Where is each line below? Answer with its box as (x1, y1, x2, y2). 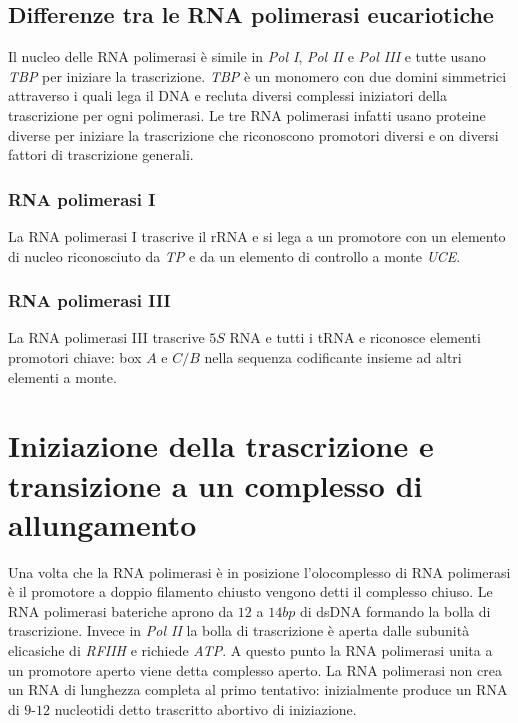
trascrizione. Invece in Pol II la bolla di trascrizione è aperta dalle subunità (8, 620, 470, 641)
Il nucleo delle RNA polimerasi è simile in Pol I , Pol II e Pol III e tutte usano (8, 46, 486, 67)
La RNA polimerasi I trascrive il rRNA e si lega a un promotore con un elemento (8, 225, 506, 246)
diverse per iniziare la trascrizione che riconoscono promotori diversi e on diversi (8, 124, 499, 145)
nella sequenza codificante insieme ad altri (204, 346, 462, 367)
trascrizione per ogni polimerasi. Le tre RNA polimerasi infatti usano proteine (8, 104, 486, 125)
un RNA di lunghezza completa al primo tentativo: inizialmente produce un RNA (8, 679, 508, 700)
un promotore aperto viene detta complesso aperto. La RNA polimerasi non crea (8, 659, 502, 680)
